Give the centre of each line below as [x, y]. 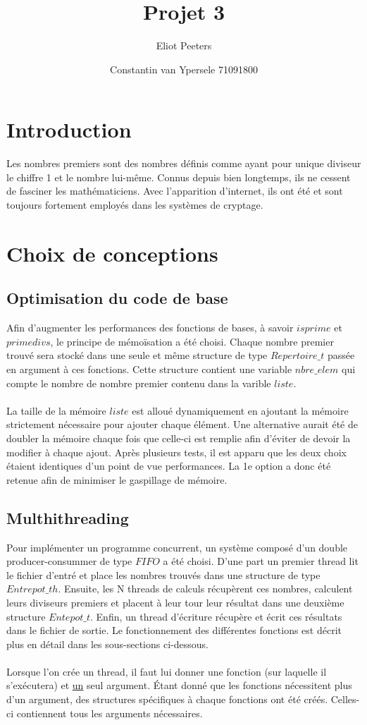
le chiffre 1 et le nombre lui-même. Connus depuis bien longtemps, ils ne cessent [179, 177]
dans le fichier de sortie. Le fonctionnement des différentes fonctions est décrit [174, 630]
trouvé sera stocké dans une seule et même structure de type [137, 355]
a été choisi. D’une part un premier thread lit [261, 561]
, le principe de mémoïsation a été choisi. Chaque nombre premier [192, 341]
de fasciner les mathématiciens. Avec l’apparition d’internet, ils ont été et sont [175, 191]
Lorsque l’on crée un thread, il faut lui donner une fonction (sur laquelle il [167, 671]
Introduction [69, 129]
